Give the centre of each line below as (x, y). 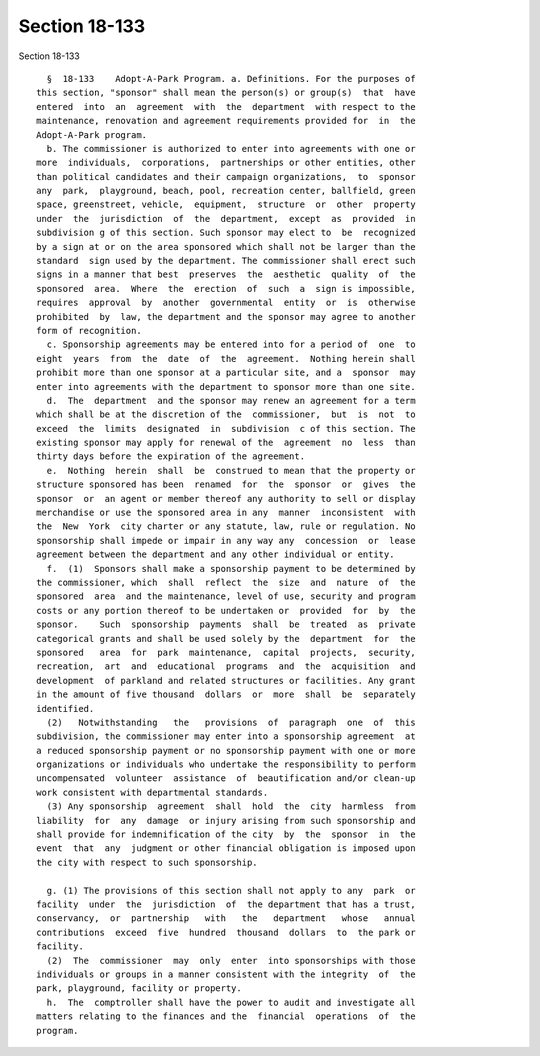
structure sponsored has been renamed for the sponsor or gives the (226, 484)
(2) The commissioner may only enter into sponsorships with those (231, 960)
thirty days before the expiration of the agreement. (170, 456)
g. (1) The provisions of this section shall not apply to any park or (231, 890)
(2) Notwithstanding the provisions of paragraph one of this (231, 722)
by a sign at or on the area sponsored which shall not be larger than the (226, 246)
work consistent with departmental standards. (152, 792)
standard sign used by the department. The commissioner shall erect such (226, 261)
